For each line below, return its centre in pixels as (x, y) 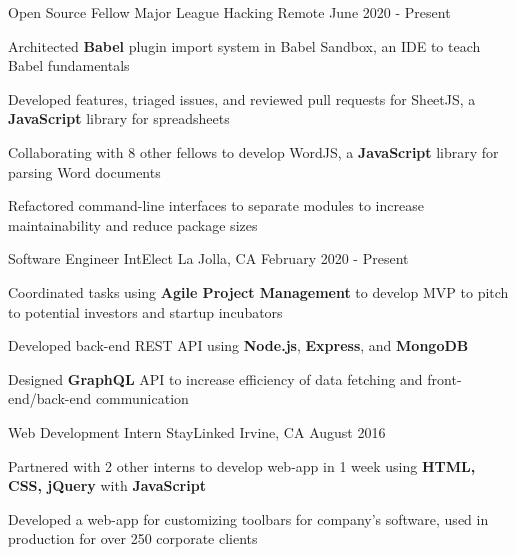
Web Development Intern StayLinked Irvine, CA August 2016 (197, 431)
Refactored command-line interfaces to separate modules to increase (216, 205)
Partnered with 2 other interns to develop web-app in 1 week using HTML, (242, 465)
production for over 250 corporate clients (133, 538)
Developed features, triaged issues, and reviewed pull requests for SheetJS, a (242, 98)
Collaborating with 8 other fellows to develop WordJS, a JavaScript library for (253, 151)
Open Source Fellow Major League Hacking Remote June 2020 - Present (229, 12)
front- (444, 378)
